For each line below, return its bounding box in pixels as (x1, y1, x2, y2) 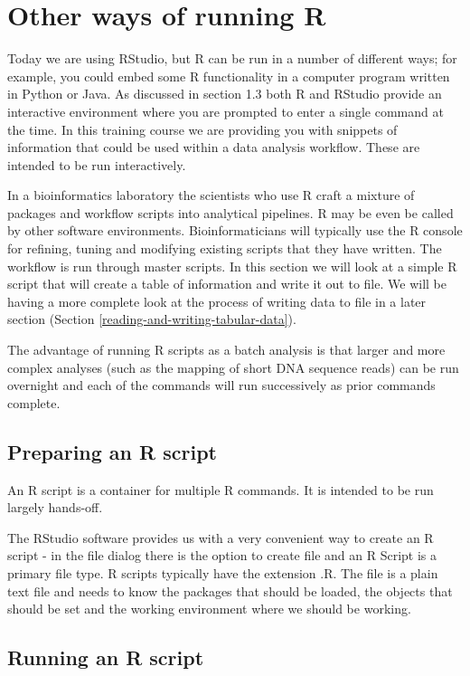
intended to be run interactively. (7, 155, 186, 174)
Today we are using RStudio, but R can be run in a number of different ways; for (7, 49, 457, 68)
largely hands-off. (7, 498, 103, 517)
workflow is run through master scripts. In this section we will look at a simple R (7, 256, 457, 275)
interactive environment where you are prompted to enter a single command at (7, 101, 444, 120)
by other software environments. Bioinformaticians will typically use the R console (7, 221, 463, 240)
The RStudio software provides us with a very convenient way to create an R (7, 528, 434, 547)
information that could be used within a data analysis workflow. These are (7, 138, 420, 157)
